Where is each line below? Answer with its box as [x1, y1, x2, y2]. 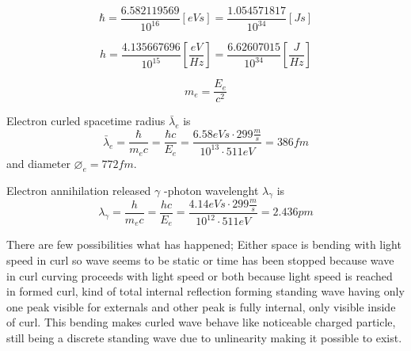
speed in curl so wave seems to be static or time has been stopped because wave [6, 251, 394, 268]
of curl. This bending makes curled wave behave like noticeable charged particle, [6, 314, 396, 330]
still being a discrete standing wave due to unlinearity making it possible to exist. [6, 329, 402, 345]
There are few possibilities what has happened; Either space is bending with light [6, 236, 401, 253]
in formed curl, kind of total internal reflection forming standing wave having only [6, 283, 405, 299]
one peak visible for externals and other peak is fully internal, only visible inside [6, 298, 396, 315]
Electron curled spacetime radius [6, 113, 166, 129]
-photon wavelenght [163, 181, 259, 198]
